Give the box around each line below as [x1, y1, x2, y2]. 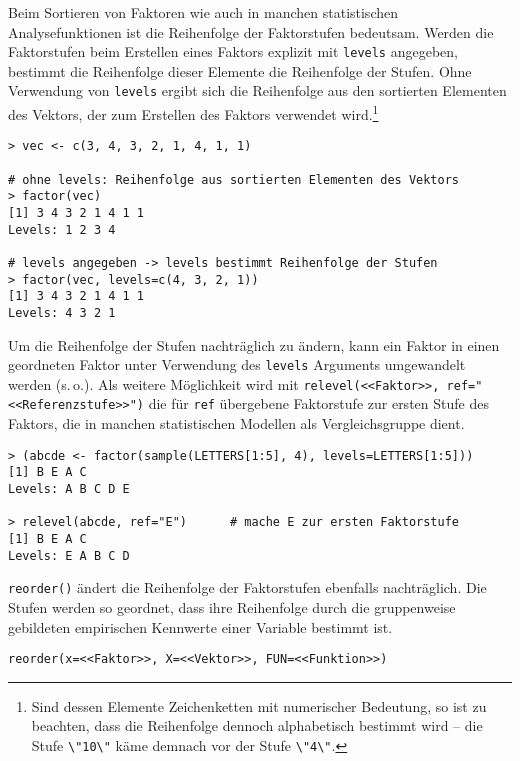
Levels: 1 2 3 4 [8, 222, 116, 237]
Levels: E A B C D [8, 548, 130, 563]
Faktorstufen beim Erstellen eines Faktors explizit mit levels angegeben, [8, 41, 458, 62]
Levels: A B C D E [8, 482, 130, 497]
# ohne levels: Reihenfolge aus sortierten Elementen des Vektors [8, 172, 460, 187]
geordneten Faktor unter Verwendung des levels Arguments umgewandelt [8, 354, 466, 375]
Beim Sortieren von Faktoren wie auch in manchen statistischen [8, 2, 398, 22]
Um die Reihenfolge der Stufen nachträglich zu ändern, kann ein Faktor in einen [8, 334, 500, 355]
